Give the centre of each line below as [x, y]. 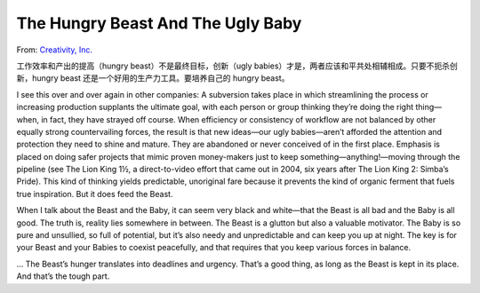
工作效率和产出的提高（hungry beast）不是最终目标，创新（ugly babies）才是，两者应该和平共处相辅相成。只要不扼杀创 [237, 66]
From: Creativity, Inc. [55, 50]
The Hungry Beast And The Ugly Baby [159, 23]
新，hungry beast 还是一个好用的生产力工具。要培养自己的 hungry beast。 [153, 78]
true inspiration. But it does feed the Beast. [95, 194]
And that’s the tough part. [63, 276]
